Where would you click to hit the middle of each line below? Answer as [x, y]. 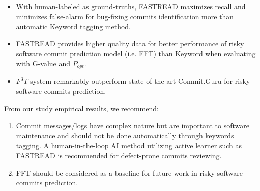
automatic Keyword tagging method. [74, 26]
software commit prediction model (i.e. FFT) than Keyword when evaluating [136, 53]
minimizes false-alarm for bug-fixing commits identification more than [125, 16]
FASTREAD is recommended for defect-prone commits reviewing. [119, 155]
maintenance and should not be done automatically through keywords [125, 135]
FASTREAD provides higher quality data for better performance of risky [130, 43]
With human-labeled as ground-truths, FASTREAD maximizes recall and [131, 6]
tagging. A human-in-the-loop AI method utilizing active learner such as [129, 145]
